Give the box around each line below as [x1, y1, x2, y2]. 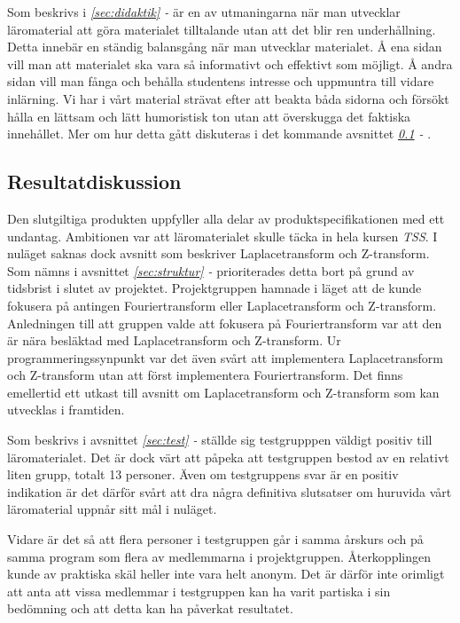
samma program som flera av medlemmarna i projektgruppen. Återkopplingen [7, 547, 432, 565]
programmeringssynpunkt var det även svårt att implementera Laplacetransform [7, 348, 443, 367]
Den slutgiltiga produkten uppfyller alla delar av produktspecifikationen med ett [7, 209, 445, 227]
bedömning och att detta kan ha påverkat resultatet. [7, 599, 293, 618]
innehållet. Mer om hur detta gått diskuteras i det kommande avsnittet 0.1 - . [7, 124, 432, 143]
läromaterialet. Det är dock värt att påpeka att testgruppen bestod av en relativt [7, 447, 449, 466]
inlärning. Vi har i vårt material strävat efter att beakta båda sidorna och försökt [7, 89, 449, 107]
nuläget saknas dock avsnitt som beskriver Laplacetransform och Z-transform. [7, 244, 430, 263]
